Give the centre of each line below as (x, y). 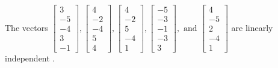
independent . (30, 58)
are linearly (252, 27)
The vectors (26, 27)
